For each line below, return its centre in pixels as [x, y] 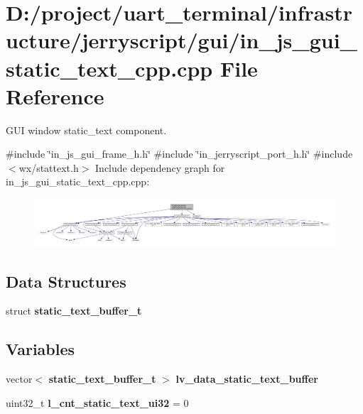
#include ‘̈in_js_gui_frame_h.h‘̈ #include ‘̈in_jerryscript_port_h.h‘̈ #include [179, 154]
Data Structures [66, 281]
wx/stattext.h [49, 167]
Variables [40, 349]
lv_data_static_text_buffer [247, 379]
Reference [55, 96]
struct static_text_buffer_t [74, 311]
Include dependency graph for [160, 167]
